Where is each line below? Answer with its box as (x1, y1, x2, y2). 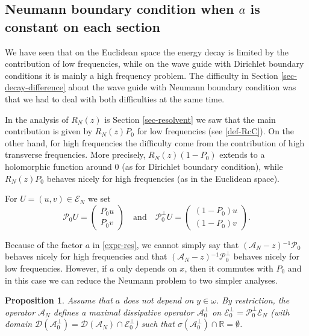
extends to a (219, 148, 265, 161)
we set (87, 192, 111, 205)
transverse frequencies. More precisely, (5, 148, 146, 161)
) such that (134, 317, 175, 330)
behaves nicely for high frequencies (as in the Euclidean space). (46, 172, 279, 184)
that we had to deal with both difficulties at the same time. (5, 92, 225, 105)
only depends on (117, 261, 177, 274)
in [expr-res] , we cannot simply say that (92, 238, 239, 250)
